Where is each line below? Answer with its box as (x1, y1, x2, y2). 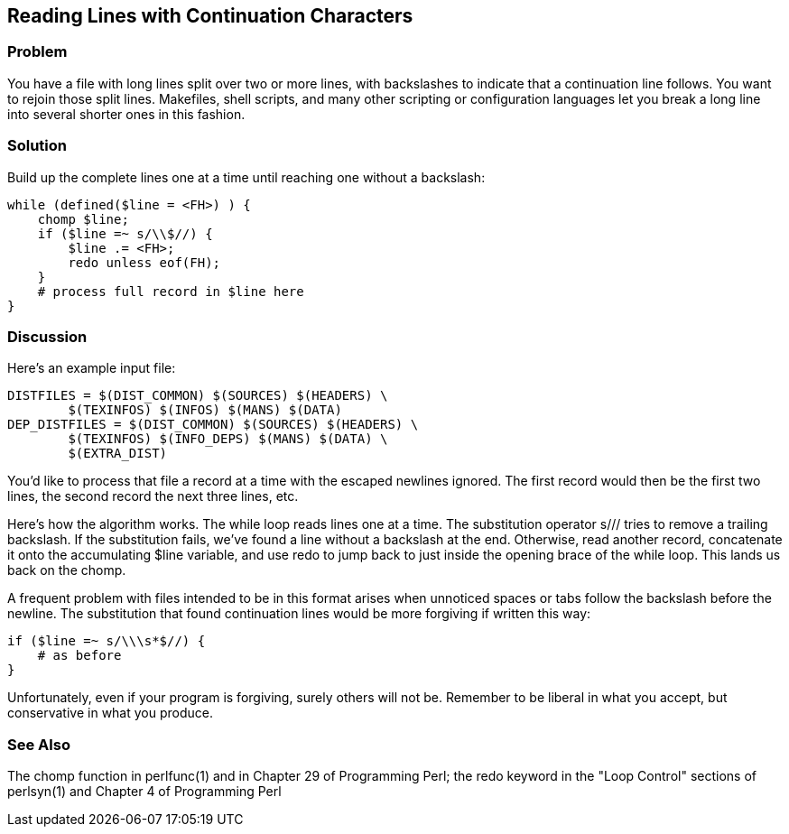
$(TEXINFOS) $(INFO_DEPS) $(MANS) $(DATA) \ (68, 431, 388, 447)
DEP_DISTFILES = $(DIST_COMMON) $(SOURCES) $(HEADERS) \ (7, 417, 419, 432)
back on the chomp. (7, 562, 126, 579)
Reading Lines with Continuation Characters (7, 5, 413, 27)
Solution (7, 136, 68, 155)
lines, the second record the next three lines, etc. (7, 488, 299, 505)
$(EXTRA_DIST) (68, 446, 168, 461)
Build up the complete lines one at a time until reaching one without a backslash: (7, 169, 486, 185)
